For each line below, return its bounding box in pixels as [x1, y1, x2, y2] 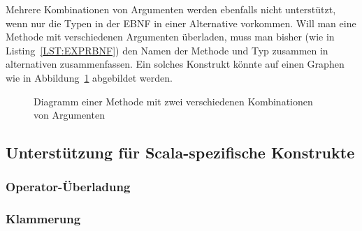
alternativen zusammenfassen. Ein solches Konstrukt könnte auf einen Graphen [6, 57, 345, 71]
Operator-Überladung [6, 178, 131, 195]
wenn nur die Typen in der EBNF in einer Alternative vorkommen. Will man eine [6, 15, 356, 30]
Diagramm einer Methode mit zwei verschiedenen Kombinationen [34, 94, 313, 108]
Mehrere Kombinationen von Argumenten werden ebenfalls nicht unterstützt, [6, 2, 336, 16]
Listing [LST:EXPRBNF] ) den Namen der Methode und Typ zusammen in [6, 43, 328, 57]
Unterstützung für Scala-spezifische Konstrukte [6, 142, 355, 163]
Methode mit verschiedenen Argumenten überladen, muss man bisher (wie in [6, 29, 335, 44]
